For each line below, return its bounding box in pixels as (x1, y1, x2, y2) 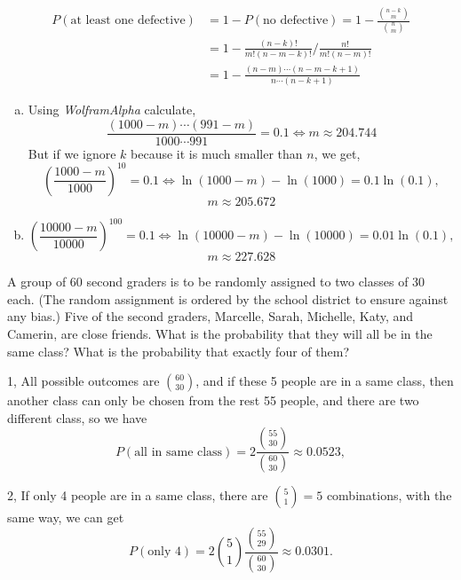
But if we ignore (28, 144, 116, 162)
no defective (263, 14, 329, 27)
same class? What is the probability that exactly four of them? (7, 341, 349, 360)
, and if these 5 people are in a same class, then (195, 372, 454, 390)
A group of (7, 272, 67, 291)
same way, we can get (7, 508, 124, 527)
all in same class (134, 445, 223, 459)
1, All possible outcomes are (7, 372, 160, 390)
